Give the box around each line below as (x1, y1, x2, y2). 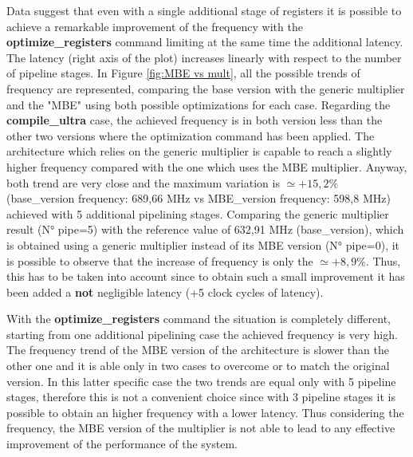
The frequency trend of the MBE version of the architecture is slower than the (6, 341, 389, 358)
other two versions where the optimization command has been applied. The (6, 127, 375, 144)
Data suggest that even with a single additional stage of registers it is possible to (6, 2, 402, 18)
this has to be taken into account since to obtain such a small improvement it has (6, 268, 405, 285)
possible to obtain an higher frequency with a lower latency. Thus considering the (6, 404, 404, 420)
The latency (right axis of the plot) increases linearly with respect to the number (6, 49, 402, 65)
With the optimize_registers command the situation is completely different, (6, 310, 391, 327)
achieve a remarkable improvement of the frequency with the (6, 18, 303, 34)
